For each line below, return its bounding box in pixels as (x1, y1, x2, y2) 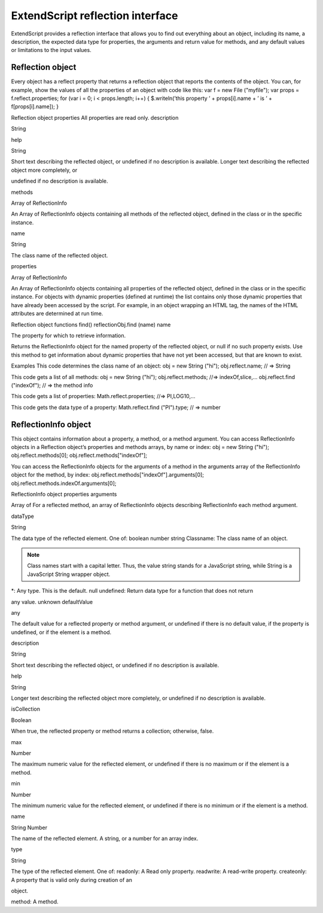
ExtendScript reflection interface (11, 9, 178, 22)
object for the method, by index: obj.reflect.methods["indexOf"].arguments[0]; (11, 471, 205, 478)
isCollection (11, 705, 40, 712)
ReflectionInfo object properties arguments (11, 490, 117, 498)
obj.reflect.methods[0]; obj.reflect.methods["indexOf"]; (11, 452, 148, 459)
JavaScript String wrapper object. (27, 571, 111, 578)
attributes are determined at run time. (11, 310, 103, 317)
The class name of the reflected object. (11, 251, 108, 259)
